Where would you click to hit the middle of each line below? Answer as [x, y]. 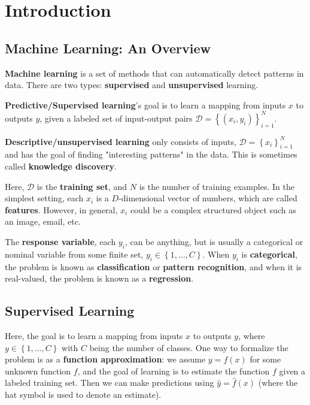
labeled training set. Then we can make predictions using [110, 383]
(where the [278, 383]
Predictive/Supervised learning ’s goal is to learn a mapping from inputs [145, 105]
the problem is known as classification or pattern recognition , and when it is [154, 266]
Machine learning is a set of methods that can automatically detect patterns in [154, 73]
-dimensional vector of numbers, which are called [208, 198]
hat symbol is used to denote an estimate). [83, 394]
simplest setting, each [44, 198]
